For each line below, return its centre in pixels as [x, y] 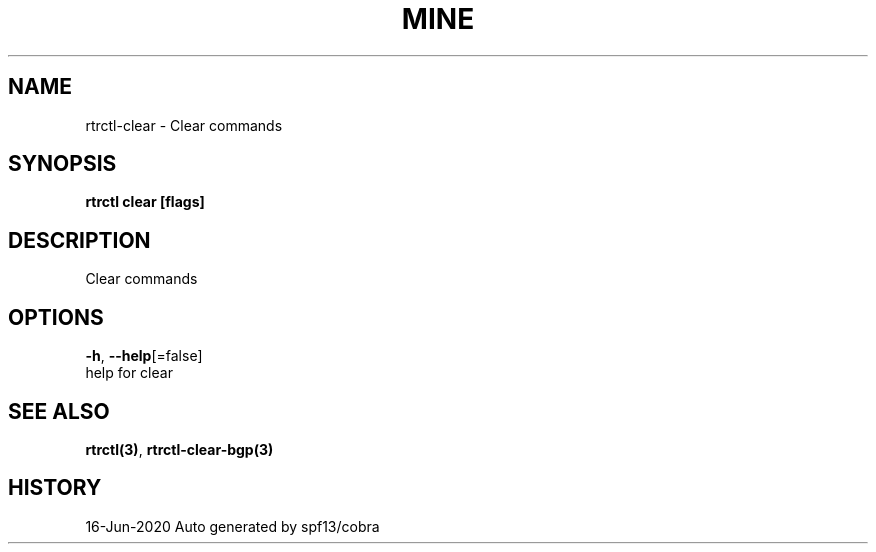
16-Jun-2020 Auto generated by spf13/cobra [232, 526]
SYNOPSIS [62, 164]
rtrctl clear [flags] [145, 202]
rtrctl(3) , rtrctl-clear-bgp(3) [179, 449]
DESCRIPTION [79, 240]
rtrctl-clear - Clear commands [184, 125]
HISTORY [55, 488]
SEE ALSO [59, 411]
